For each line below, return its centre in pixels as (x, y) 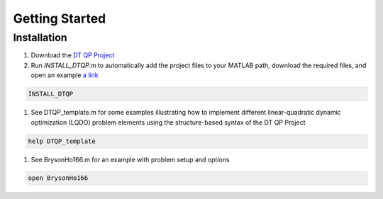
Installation (40, 38)
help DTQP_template (62, 141)
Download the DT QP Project (73, 55)
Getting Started (60, 18)
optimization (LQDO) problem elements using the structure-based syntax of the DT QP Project (168, 122)
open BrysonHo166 (58, 178)
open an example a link (65, 75)
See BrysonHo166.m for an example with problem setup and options (130, 159)
